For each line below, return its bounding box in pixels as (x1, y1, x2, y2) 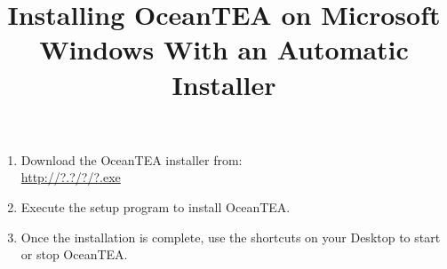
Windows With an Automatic (39, 31, 409, 67)
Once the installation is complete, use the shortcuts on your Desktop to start (20, 227, 441, 246)
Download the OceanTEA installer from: (20, 150, 243, 169)
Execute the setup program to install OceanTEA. (20, 197, 291, 216)
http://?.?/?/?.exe (20, 168, 121, 186)
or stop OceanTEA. (20, 245, 128, 264)
